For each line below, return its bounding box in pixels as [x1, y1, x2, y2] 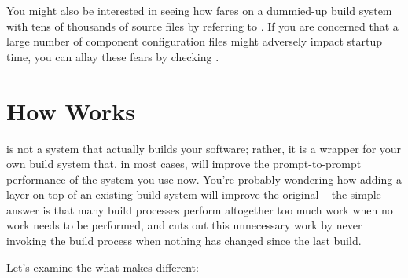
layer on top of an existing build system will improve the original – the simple [6, 186, 381, 203]
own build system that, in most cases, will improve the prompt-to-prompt [6, 155, 362, 172]
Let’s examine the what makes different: [6, 258, 199, 275]
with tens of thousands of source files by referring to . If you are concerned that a [6, 17, 399, 34]
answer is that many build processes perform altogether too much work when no [6, 201, 393, 218]
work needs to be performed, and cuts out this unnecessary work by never [6, 217, 362, 233]
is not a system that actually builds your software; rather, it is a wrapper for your [6, 140, 402, 156]
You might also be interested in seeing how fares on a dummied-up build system [6, 2, 392, 18]
